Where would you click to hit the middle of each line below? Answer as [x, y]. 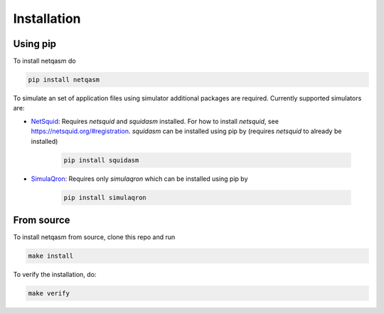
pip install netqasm [64, 80]
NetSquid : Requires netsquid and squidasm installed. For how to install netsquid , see [155, 121]
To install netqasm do [44, 61]
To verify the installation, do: [55, 275]
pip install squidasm [101, 160]
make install [51, 256]
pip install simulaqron [105, 197]
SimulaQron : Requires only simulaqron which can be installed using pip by [139, 179]
